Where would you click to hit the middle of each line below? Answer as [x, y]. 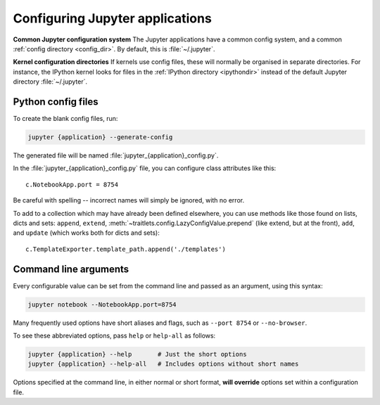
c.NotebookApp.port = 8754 [72, 184]
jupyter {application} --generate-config [100, 137]
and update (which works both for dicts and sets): [86, 233]
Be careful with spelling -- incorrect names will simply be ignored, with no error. [129, 200]
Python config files [56, 102]
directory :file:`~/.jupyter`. [50, 82]
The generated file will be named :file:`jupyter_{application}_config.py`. [116, 155]
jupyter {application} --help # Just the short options [137, 354]
